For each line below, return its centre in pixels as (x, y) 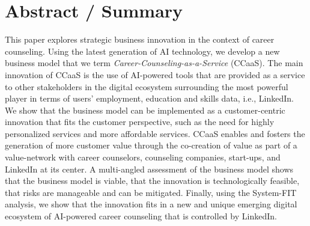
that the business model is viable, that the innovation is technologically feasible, (152, 181)
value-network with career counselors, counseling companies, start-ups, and (143, 157)
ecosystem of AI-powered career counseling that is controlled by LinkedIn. (141, 216)
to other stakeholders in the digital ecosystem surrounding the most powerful (147, 86)
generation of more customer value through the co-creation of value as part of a (151, 145)
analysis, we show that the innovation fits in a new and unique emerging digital (151, 204)
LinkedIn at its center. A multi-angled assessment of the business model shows (149, 169)
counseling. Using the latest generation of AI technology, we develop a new (142, 51)
